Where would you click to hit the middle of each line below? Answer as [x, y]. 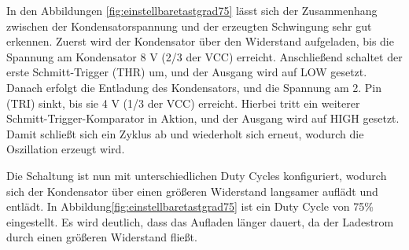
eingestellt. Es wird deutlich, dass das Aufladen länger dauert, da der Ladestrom [200, 221]
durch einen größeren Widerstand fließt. [102, 237]
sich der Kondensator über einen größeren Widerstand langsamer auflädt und [192, 191]
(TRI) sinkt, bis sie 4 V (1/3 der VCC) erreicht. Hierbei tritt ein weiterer [183, 103]
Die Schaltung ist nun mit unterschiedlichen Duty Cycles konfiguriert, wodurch [197, 175]
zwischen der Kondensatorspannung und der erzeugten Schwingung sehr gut [189, 26]
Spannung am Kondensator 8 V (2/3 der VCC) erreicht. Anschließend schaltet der [204, 56]
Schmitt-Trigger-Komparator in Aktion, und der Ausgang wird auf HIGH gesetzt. [203, 118]
